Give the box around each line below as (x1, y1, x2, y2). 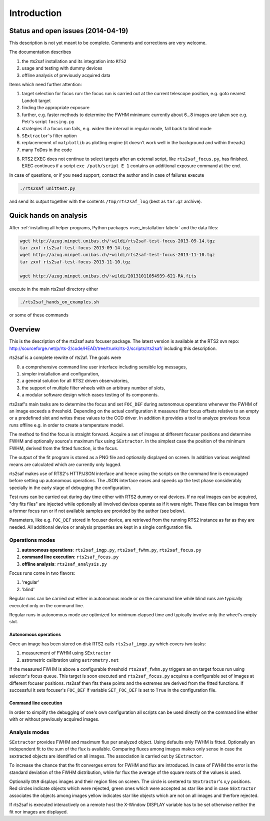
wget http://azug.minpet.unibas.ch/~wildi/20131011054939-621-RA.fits (19, 273, 197, 279)
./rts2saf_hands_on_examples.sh (19, 299, 99, 305)
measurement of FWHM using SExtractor (21, 650, 111, 656)
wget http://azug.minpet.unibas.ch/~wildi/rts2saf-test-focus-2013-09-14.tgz (19, 238, 215, 244)
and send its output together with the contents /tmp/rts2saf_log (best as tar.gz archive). (9, 198, 202, 204)
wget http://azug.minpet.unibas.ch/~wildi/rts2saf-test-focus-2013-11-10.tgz (19, 252, 215, 258)
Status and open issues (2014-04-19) (9, 27, 128, 35)
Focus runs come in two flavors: (9, 570, 75, 576)
